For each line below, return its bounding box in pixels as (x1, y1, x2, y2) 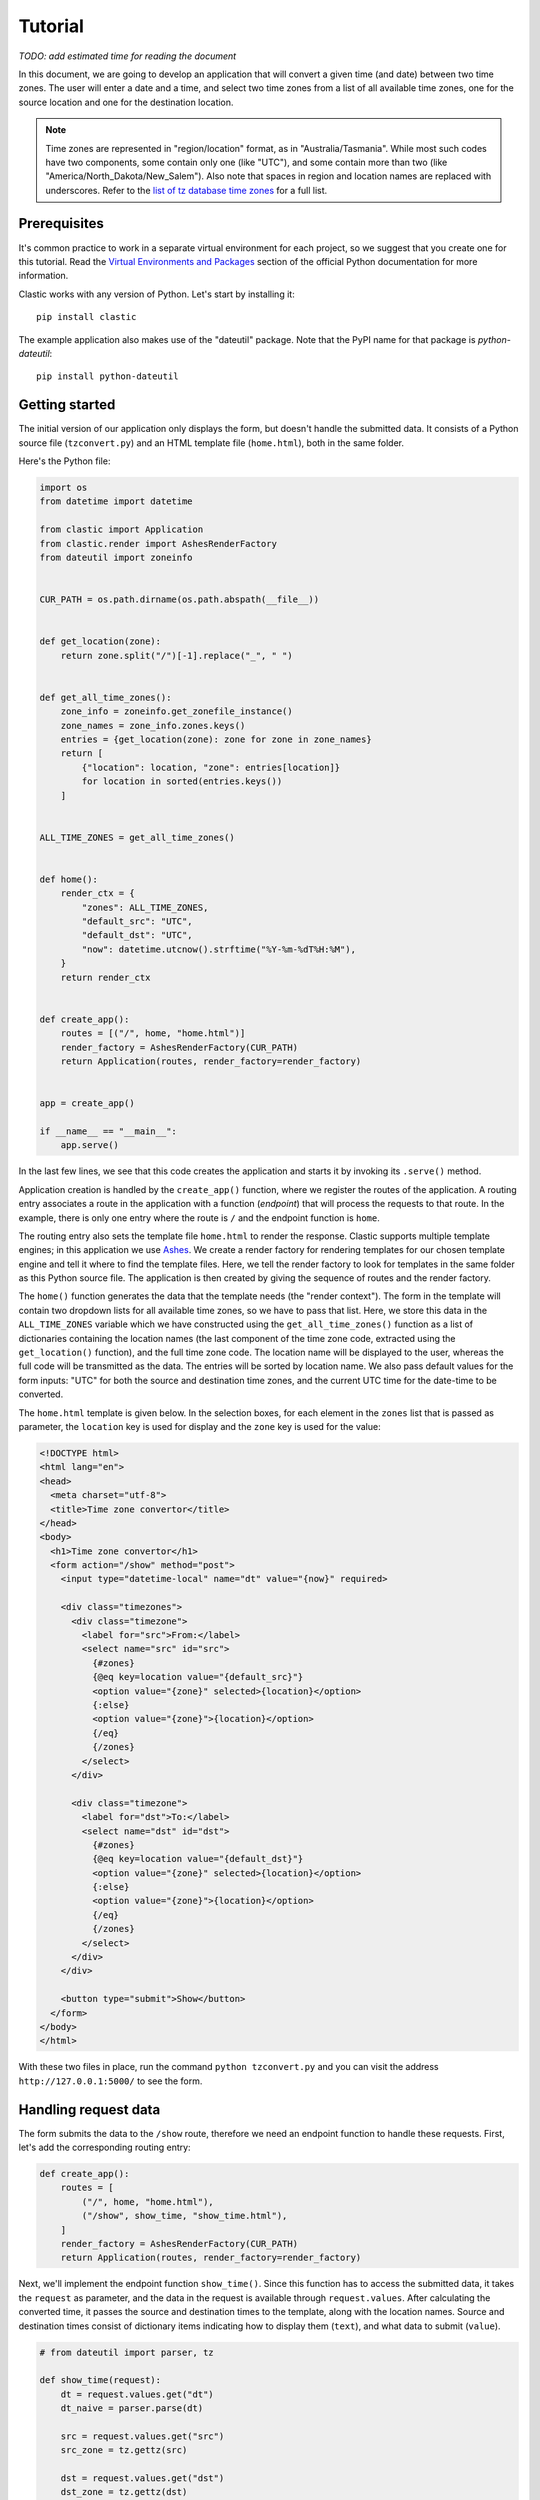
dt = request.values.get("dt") (60, 2388, 214, 2400)
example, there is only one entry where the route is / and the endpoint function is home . (18, 1211, 380, 1224)
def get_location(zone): (39, 636, 162, 647)
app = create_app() (39, 1098, 135, 1109)
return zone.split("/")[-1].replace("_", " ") (60, 650, 294, 661)
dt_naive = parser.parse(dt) (60, 2403, 204, 2414)
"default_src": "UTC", (81, 916, 194, 927)
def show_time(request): (39, 2375, 162, 2386)
